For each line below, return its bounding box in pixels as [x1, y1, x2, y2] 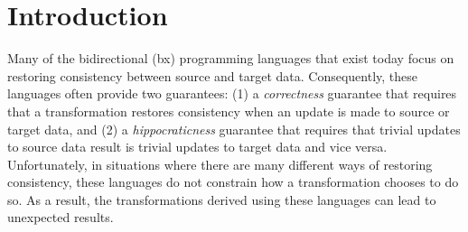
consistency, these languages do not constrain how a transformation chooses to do [7, 172, 459, 191]
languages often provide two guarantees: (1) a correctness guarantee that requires [7, 84, 457, 103]
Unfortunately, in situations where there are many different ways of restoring [7, 154, 433, 173]
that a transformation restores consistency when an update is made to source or [7, 101, 450, 120]
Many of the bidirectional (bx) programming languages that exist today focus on [7, 49, 454, 68]
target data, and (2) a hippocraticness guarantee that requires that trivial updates [7, 119, 461, 138]
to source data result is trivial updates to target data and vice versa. [7, 137, 388, 156]
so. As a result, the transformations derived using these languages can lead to [7, 190, 436, 209]
